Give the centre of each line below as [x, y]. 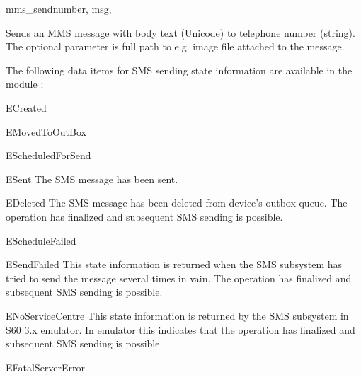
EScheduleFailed [41, 240]
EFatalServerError [46, 367]
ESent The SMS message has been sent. [92, 179]
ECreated [26, 107]
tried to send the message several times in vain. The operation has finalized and [179, 278]
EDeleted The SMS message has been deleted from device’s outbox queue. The [177, 203]
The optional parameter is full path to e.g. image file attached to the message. [175, 46]
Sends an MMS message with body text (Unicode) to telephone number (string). [180, 32]
